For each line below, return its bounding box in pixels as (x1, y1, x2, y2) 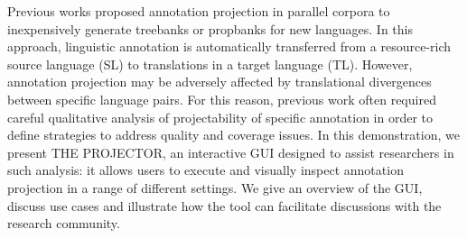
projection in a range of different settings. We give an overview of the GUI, (7, 178, 423, 197)
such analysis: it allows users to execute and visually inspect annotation (7, 160, 404, 179)
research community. (7, 214, 120, 233)
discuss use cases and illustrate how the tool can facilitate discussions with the (7, 196, 442, 215)
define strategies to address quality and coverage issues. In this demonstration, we (7, 125, 460, 144)
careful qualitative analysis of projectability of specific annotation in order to (7, 107, 434, 126)
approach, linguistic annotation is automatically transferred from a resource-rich (7, 37, 452, 56)
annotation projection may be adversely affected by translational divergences (7, 72, 432, 91)
